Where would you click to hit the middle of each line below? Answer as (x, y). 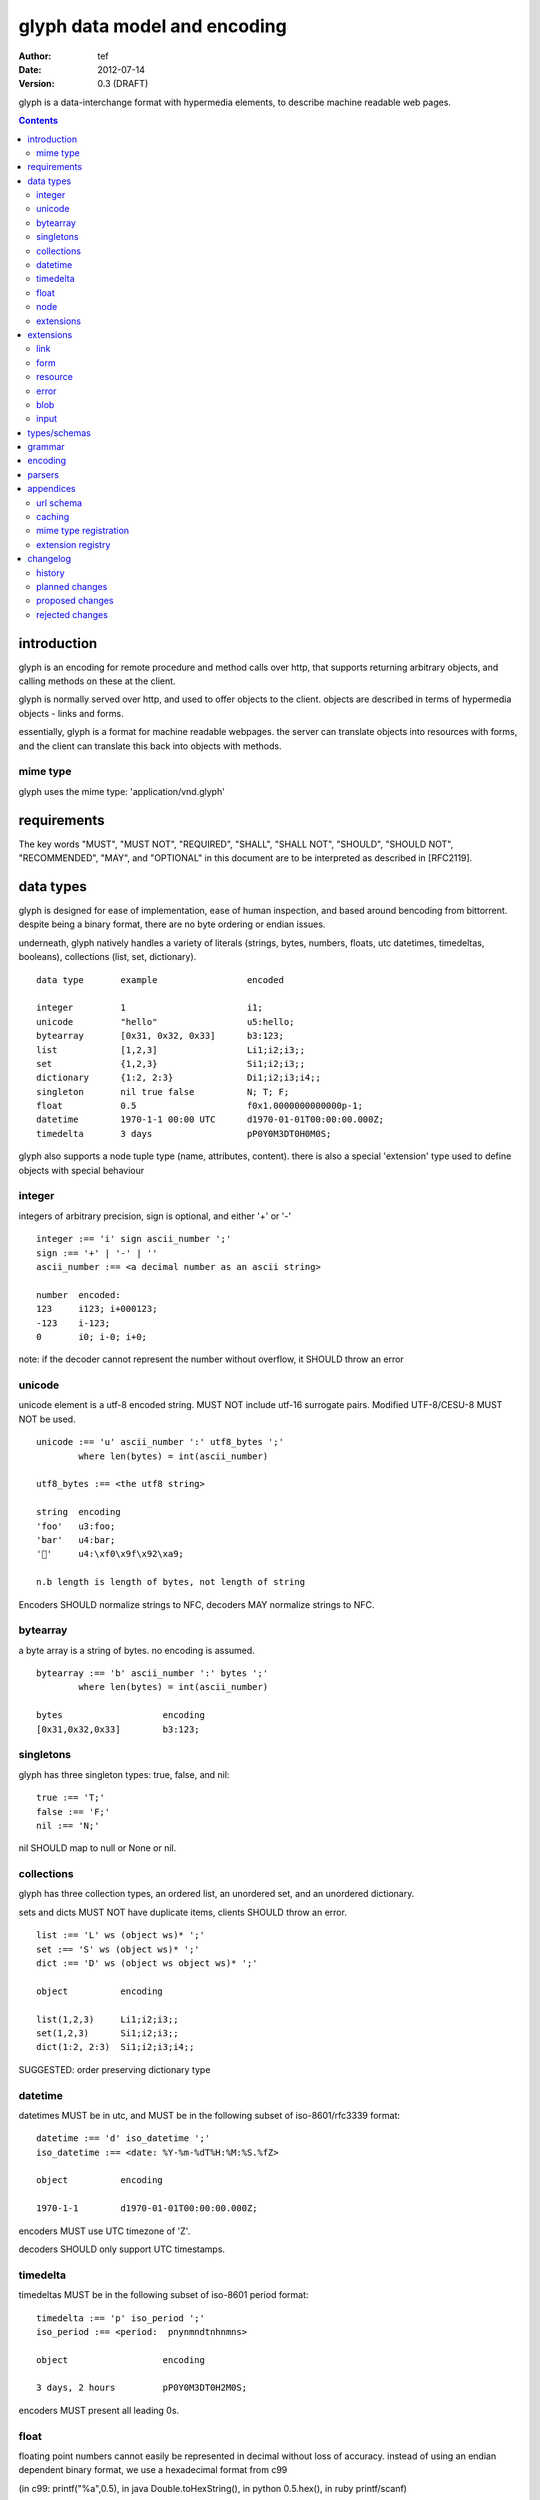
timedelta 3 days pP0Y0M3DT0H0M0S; (184, 1133)
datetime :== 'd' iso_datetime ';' (123, 2138)
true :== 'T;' (70, 1798)
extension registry (73, 544)
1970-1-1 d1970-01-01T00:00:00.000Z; (147, 2208)
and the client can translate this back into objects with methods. (150, 746)
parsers (43, 474)
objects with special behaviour (81, 1170)
